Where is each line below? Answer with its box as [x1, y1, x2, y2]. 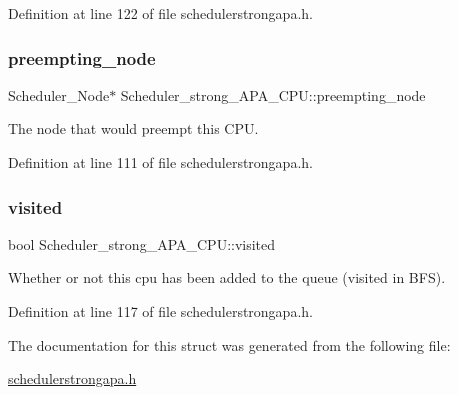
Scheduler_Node [8, 84, 110, 105]
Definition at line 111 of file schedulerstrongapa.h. [8, 152, 313, 172]
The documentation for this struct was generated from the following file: [8, 334, 451, 355]
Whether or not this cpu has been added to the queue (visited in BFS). [8, 267, 446, 288]
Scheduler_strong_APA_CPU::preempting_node [120, 84, 426, 105]
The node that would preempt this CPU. [8, 118, 259, 139]
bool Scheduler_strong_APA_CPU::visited [8, 233, 276, 254]
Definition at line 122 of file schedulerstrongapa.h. [8, 3, 313, 23]
